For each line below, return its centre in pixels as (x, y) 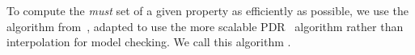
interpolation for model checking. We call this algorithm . (149, 42)
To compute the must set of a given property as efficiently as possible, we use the (207, 10)
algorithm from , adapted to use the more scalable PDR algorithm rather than (205, 26)
